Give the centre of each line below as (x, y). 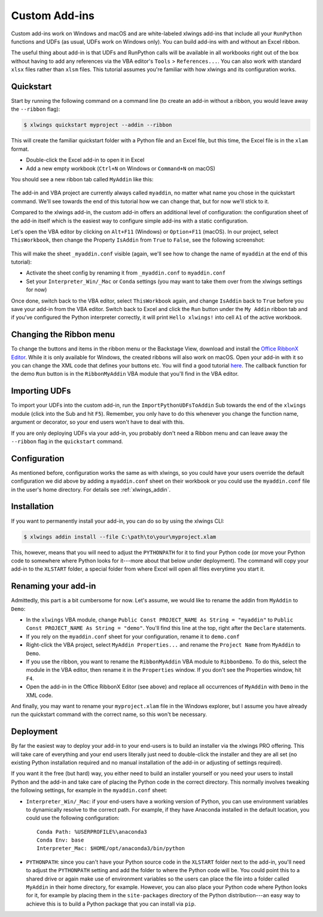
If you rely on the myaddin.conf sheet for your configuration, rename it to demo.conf (133, 636)
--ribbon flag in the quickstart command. (67, 441)
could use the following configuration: (73, 818)
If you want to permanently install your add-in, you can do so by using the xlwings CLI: (118, 521)
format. (20, 149)
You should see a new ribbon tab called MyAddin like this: (82, 179)
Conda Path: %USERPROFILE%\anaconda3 (92, 832)
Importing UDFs (41, 391)
